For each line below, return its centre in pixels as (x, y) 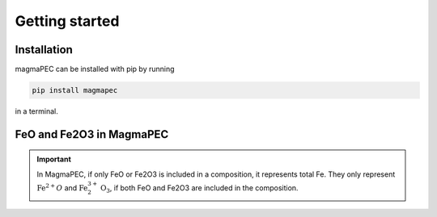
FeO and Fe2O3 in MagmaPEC (92, 134)
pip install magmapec (75, 90)
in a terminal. (36, 111)
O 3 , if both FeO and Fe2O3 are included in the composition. (199, 189)
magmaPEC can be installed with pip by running (95, 69)
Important (54, 159)
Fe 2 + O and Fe (62, 188)
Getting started (67, 21)
